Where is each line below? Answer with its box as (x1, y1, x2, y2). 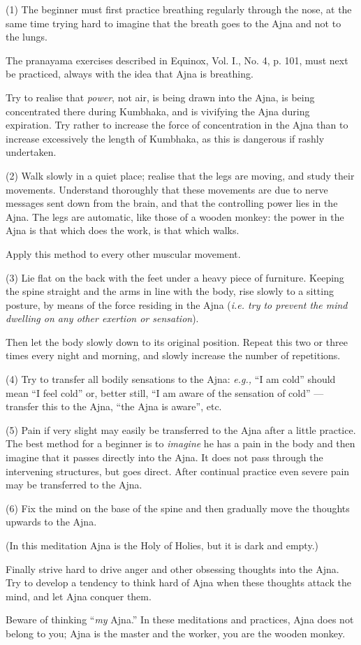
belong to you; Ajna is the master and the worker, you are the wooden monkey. (6, 625, 346, 640)
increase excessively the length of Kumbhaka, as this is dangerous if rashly (6, 131, 325, 145)
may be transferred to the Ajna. (6, 477, 142, 492)
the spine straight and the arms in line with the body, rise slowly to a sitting (6, 284, 334, 298)
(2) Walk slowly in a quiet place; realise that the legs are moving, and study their (6, 168, 355, 182)
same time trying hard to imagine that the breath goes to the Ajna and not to (6, 15, 341, 30)
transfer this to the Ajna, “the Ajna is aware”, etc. (6, 399, 222, 414)
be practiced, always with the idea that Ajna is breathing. (6, 66, 253, 81)
